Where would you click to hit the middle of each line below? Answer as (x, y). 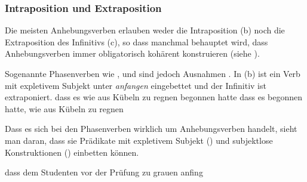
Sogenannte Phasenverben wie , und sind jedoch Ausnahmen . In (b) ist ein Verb (153, 73)
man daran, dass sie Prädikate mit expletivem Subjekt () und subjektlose (139, 140)
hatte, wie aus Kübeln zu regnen (64, 108)
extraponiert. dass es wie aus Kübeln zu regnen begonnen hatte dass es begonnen (154, 97)
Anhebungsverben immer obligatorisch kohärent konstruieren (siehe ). (132, 53)
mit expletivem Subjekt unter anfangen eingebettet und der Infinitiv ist (136, 85)
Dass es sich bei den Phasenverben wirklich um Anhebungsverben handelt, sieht (151, 129)
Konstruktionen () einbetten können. (72, 152)
